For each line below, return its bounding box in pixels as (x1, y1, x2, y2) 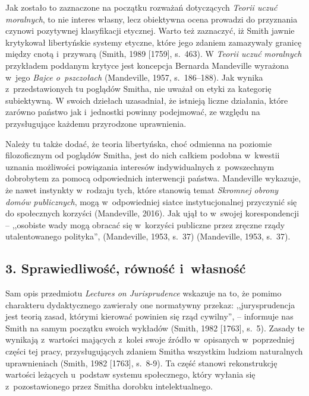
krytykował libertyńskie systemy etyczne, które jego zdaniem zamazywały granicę (5, 36, 302, 48)
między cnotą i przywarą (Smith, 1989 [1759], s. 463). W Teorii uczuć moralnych (5, 47, 302, 60)
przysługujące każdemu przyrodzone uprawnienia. (5, 117, 187, 129)
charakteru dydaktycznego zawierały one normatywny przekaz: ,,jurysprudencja (5, 298, 295, 311)
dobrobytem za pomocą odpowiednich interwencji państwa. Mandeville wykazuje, (5, 172, 301, 184)
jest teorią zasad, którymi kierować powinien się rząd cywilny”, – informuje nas (5, 310, 294, 322)
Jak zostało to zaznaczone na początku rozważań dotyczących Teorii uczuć (5, 1, 278, 13)
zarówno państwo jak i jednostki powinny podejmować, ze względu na (5, 106, 260, 118)
